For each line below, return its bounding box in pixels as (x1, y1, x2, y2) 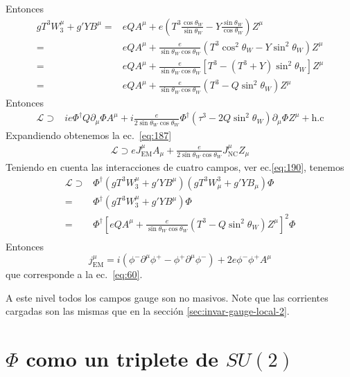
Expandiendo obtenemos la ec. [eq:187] (6, 128, 172, 142)
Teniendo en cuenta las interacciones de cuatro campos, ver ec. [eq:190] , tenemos (6, 160, 344, 174)
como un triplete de (26, 344, 218, 373)
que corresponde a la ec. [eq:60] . (6, 267, 143, 282)
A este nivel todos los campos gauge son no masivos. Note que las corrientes (6, 290, 329, 304)
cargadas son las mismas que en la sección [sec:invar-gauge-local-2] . (6, 304, 290, 318)
